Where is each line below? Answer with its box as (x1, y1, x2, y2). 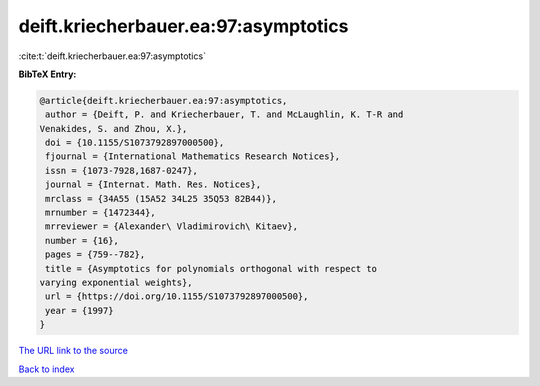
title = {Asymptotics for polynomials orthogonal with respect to (45, 263, 378, 274)
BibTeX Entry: (18, 68, 77, 80)
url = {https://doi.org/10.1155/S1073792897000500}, (45, 291, 309, 302)
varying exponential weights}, (39, 277, 194, 288)
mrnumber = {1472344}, (45, 207, 157, 219)
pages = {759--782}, (45, 249, 146, 260)
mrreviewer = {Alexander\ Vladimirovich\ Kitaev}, (45, 221, 299, 232)
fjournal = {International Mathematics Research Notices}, (45, 151, 341, 162)
